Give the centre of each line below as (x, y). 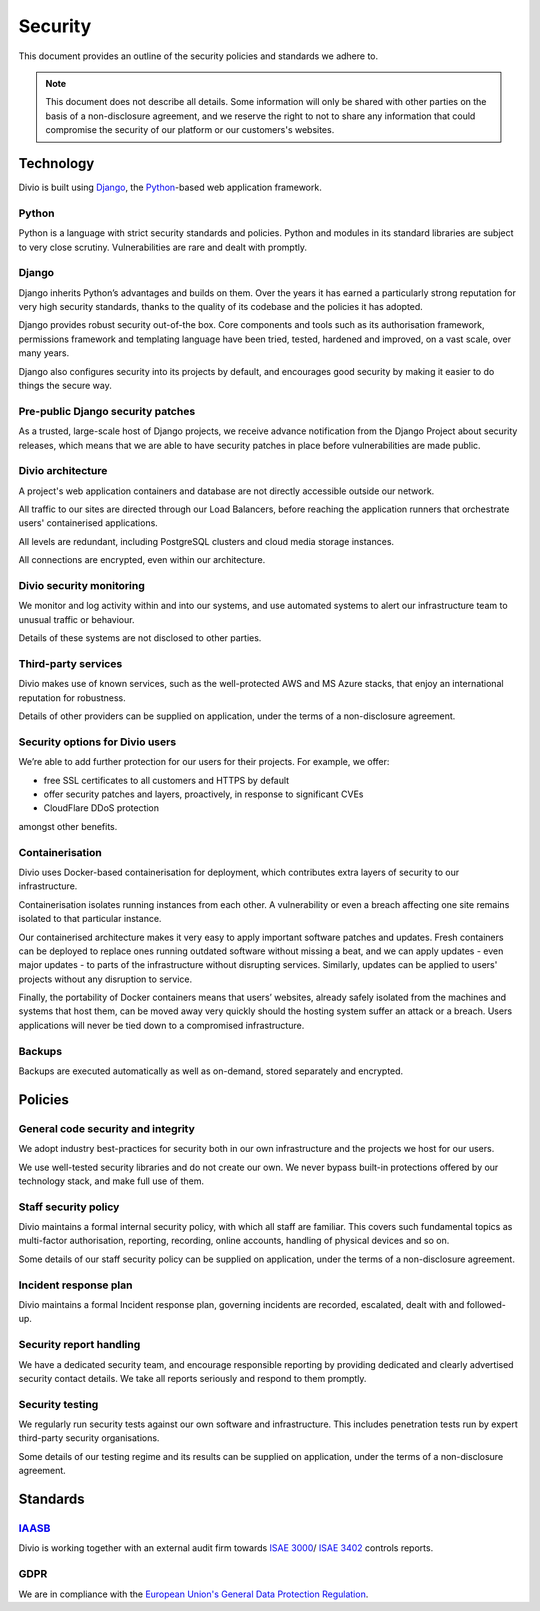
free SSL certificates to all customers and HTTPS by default (166, 780)
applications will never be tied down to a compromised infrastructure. (161, 1025)
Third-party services (70, 663)
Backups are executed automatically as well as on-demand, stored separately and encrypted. (211, 1071)
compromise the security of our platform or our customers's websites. (190, 130)
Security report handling (79, 1345)
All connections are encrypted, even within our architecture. (142, 560)
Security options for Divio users (97, 742)
